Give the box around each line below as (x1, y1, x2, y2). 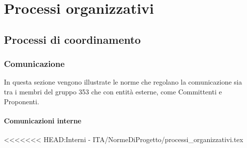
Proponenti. (4, 96, 39, 106)
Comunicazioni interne (4, 115, 81, 125)
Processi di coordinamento (4, 31, 141, 47)
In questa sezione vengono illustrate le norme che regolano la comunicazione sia (4, 77, 242, 87)
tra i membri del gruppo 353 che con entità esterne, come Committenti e (4, 86, 222, 96)
